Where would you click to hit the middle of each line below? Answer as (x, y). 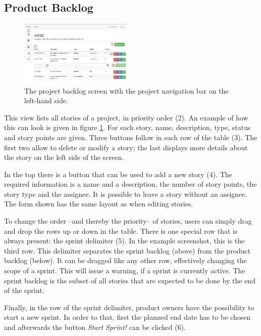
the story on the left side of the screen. (64, 157)
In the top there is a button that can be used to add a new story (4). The (118, 174)
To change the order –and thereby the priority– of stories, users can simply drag (128, 221)
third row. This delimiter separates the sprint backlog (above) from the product (127, 250)
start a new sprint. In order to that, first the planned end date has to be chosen (127, 317)
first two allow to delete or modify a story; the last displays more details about (126, 147)
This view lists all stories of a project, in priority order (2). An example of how (126, 117)
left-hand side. (46, 100)
